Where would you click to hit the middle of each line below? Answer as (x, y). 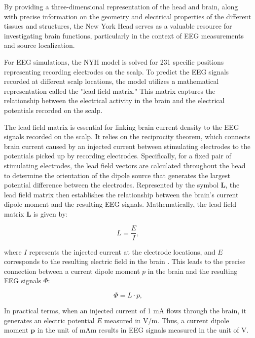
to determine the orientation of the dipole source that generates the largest (117, 175)
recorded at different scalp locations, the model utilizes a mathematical (111, 81)
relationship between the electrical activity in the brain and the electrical (114, 100)
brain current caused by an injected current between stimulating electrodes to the (127, 146)
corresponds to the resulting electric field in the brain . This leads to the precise (125, 261)
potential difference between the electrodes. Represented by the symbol (111, 185)
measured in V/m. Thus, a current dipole (167, 320)
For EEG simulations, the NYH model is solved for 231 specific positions (114, 61)
